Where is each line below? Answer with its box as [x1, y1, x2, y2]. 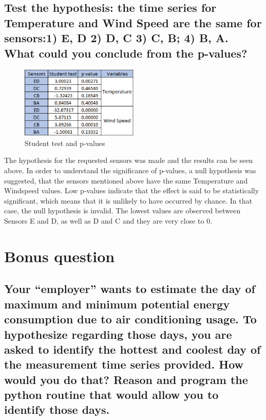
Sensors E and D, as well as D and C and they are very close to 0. [4, 215, 213, 226]
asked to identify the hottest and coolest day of [4, 341, 261, 357]
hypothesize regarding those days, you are [4, 326, 232, 342]
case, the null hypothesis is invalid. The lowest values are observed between [4, 205, 241, 216]
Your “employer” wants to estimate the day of [4, 281, 255, 297]
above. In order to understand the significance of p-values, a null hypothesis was [4, 165, 256, 176]
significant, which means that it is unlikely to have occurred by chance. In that [4, 195, 252, 206]
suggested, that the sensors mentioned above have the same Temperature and [4, 175, 248, 186]
